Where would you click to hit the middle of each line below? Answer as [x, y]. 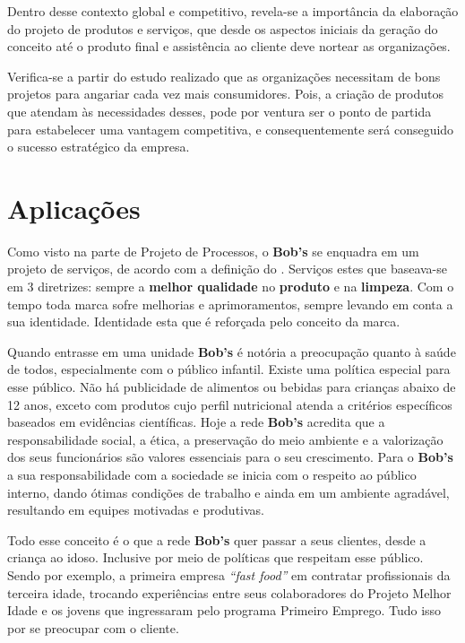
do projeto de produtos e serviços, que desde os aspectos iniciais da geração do [223, 28]
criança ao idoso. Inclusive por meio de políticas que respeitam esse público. [215, 557]
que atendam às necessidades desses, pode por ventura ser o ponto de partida [220, 111]
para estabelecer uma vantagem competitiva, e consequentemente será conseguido [231, 129]
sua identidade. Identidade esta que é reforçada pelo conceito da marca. [204, 321]
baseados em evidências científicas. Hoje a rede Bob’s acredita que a [196, 422]
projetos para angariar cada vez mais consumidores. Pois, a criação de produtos [226, 94]
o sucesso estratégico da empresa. [99, 147]
